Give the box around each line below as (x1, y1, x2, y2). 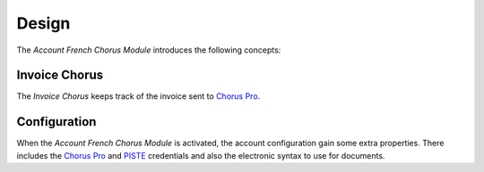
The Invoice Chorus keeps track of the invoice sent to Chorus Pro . (16, 91, 261, 102)
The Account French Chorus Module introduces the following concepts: (16, 45, 281, 55)
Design (16, 13, 71, 33)
